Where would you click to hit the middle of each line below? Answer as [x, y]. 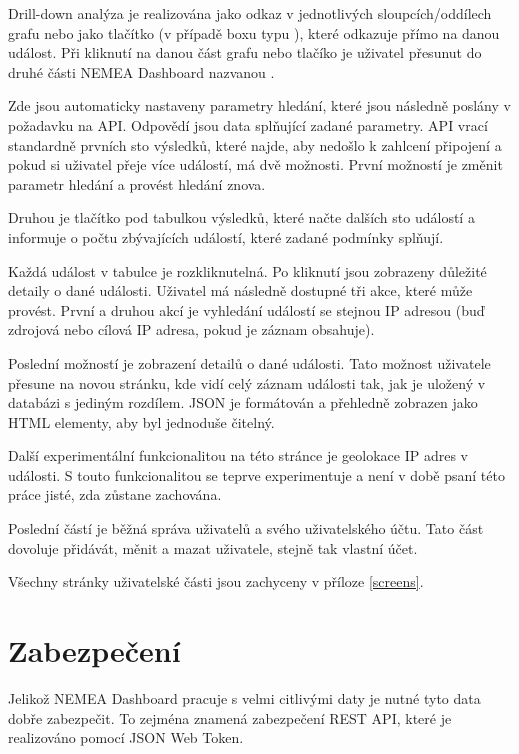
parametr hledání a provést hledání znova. [137, 183]
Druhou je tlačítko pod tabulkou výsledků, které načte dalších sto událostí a [241, 217]
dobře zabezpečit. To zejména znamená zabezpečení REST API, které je [230, 717]
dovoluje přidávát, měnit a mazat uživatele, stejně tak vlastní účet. [213, 547]
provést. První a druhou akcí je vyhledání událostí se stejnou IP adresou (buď [246, 309]
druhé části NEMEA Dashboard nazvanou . [141, 71]
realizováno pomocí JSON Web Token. [126, 737]
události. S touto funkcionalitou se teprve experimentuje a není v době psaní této [256, 474]
